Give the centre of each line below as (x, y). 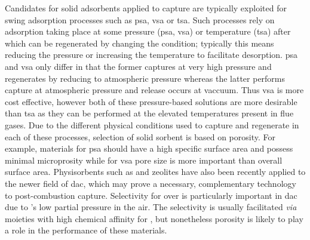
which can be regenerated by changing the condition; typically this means (139, 43)
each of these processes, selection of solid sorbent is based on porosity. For (140, 136)
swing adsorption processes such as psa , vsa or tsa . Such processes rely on (140, 19)
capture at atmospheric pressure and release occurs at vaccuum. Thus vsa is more (154, 90)
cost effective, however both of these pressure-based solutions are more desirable (151, 101)
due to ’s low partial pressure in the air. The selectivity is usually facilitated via (151, 207)
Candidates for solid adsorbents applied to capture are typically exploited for (146, 8)
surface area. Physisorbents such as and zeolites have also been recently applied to (155, 172)
